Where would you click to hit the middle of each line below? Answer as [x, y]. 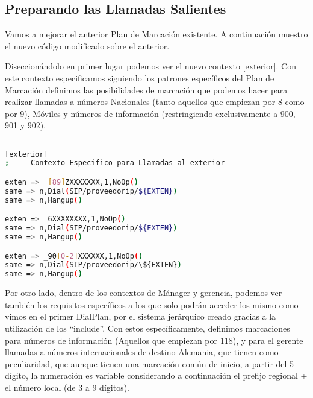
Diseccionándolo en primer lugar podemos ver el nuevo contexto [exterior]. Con [150, 66]
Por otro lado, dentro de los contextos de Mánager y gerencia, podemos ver [144, 293]
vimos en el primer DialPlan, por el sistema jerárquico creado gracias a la [141, 316]
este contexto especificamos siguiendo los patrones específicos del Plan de [140, 77]
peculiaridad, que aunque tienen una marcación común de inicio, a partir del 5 [150, 363]
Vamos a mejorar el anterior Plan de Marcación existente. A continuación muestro [156, 34]
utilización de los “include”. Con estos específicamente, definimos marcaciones [147, 328]
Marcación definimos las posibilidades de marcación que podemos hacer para [146, 90]
